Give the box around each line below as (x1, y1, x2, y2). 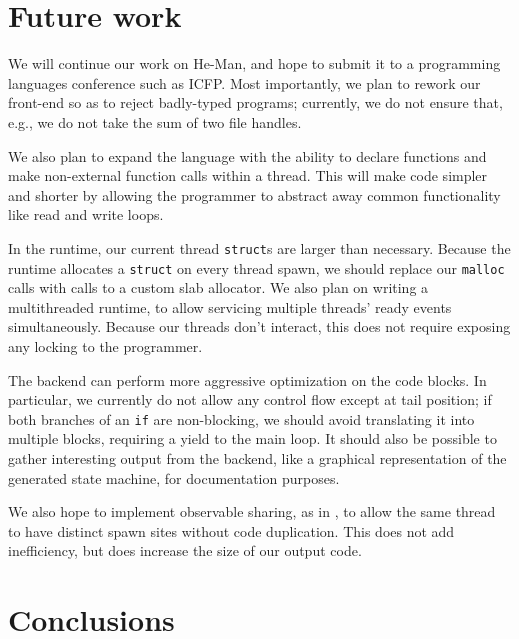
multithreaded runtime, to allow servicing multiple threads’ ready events (8, 296, 452, 317)
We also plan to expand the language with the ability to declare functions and (8, 145, 487, 166)
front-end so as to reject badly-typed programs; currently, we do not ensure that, (8, 92, 503, 113)
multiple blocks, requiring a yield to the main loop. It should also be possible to (8, 428, 497, 449)
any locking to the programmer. (8, 335, 203, 356)
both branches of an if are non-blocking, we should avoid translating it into (8, 408, 475, 429)
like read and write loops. (8, 204, 164, 225)
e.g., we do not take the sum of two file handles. (8, 111, 302, 132)
